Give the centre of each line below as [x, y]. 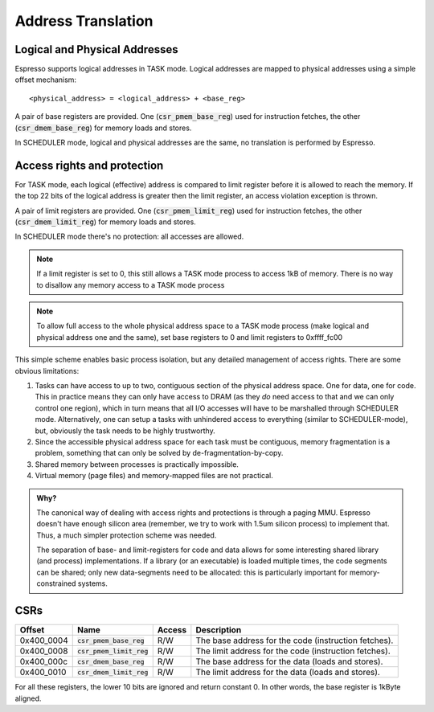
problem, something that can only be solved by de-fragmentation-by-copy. [159, 453]
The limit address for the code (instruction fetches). [293, 651]
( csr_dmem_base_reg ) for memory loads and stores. [103, 128]
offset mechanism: [45, 80]
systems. [93, 583]
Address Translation [84, 21]
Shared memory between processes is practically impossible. [137, 464]
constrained [56, 583]
